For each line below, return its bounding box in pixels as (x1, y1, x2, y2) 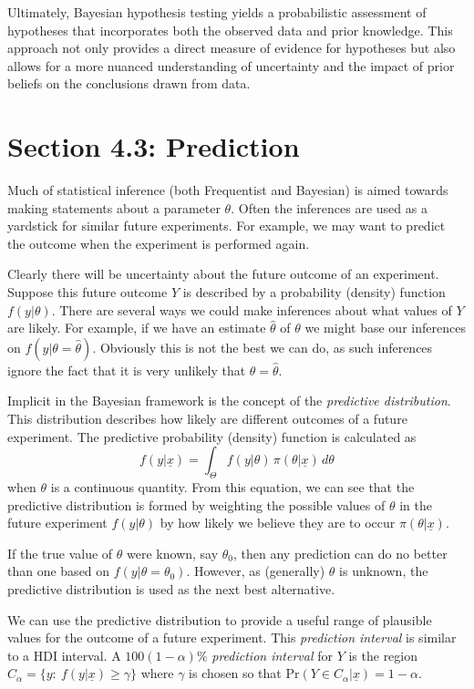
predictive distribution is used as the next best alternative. (7, 579, 335, 598)
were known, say (127, 543, 219, 562)
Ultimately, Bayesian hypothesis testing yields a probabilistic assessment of (7, 3, 427, 21)
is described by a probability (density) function (182, 283, 446, 302)
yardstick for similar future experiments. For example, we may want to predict (7, 216, 446, 235)
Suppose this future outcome (7, 283, 168, 302)
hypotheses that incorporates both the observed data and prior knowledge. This (7, 20, 453, 39)
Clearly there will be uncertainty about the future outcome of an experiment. (7, 264, 439, 283)
